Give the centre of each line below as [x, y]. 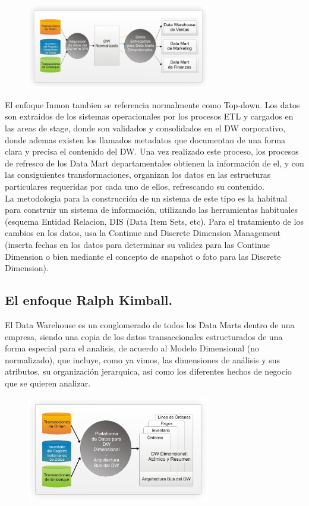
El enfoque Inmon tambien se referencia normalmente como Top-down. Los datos [152, 104]
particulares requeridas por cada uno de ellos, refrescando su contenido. [135, 186]
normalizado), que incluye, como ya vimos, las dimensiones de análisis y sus [143, 359]
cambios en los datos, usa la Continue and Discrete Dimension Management [143, 233]
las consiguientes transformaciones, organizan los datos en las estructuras [138, 175]
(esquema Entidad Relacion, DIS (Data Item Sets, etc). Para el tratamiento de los [154, 221]
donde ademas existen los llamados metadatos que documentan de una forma [145, 139]
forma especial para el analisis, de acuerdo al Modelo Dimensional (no [132, 348]
